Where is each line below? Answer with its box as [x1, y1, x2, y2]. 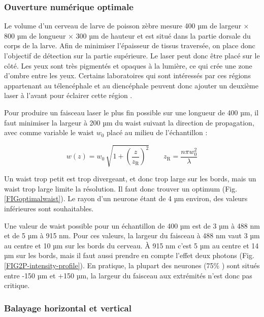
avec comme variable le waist [4, 127, 94, 138]
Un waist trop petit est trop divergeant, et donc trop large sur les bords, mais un [4, 173, 256, 184]
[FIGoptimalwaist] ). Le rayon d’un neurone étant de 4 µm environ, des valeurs [4, 193, 248, 204]
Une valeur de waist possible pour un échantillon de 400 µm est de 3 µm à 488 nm [4, 220, 260, 231]
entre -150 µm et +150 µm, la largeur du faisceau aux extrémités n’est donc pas [4, 270, 252, 280]
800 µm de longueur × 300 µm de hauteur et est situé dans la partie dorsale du [4, 30, 251, 41]
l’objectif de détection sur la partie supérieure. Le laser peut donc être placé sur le [4, 50, 260, 60]
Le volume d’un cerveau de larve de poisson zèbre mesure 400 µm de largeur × [4, 20, 249, 31]
